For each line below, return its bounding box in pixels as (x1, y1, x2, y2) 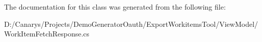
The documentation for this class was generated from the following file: (4, 2, 226, 12)
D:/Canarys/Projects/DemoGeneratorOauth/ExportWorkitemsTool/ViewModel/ (4, 18, 258, 29)
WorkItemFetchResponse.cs (4, 28, 90, 39)
